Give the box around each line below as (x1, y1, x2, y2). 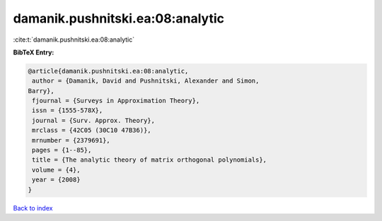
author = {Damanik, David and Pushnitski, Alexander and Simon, (32, 77, 260, 85)
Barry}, (28, 87, 54, 95)
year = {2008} (32, 176, 81, 184)
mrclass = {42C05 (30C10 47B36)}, (32, 126, 151, 134)
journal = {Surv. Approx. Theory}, (32, 117, 156, 124)
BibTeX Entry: (13, 48, 54, 56)
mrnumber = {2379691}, (32, 136, 111, 144)
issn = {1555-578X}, (32, 107, 103, 114)
